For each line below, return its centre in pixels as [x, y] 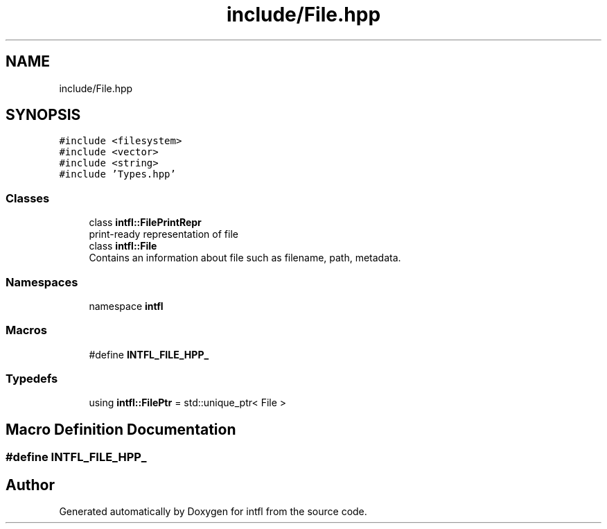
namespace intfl [126, 306]
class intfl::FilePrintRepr [145, 223]
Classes [28, 198]
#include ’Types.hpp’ [117, 174]
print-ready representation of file [164, 234]
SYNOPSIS [43, 115]
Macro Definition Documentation [121, 429]
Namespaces [42, 282]
